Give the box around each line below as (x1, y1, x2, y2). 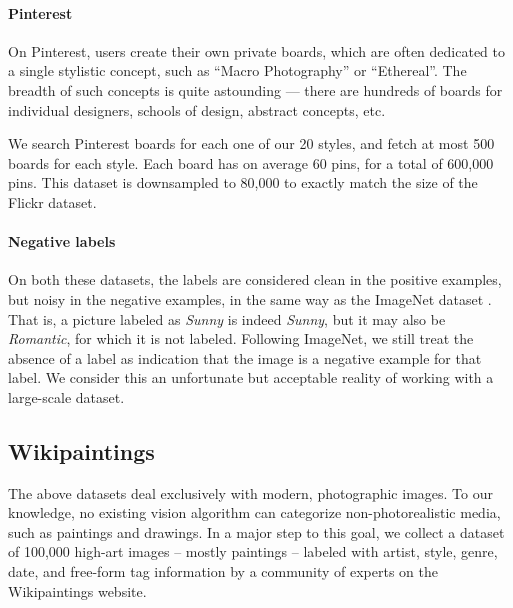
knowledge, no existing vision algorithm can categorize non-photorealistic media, (8, 502, 501, 523)
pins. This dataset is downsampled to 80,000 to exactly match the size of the (8, 172, 478, 193)
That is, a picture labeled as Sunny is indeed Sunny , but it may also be (8, 308, 446, 329)
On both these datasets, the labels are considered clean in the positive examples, (8, 269, 502, 290)
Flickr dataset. (8, 191, 97, 212)
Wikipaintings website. (8, 580, 147, 601)
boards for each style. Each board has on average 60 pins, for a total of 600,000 (8, 152, 494, 173)
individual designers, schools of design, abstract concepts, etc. (8, 99, 386, 120)
